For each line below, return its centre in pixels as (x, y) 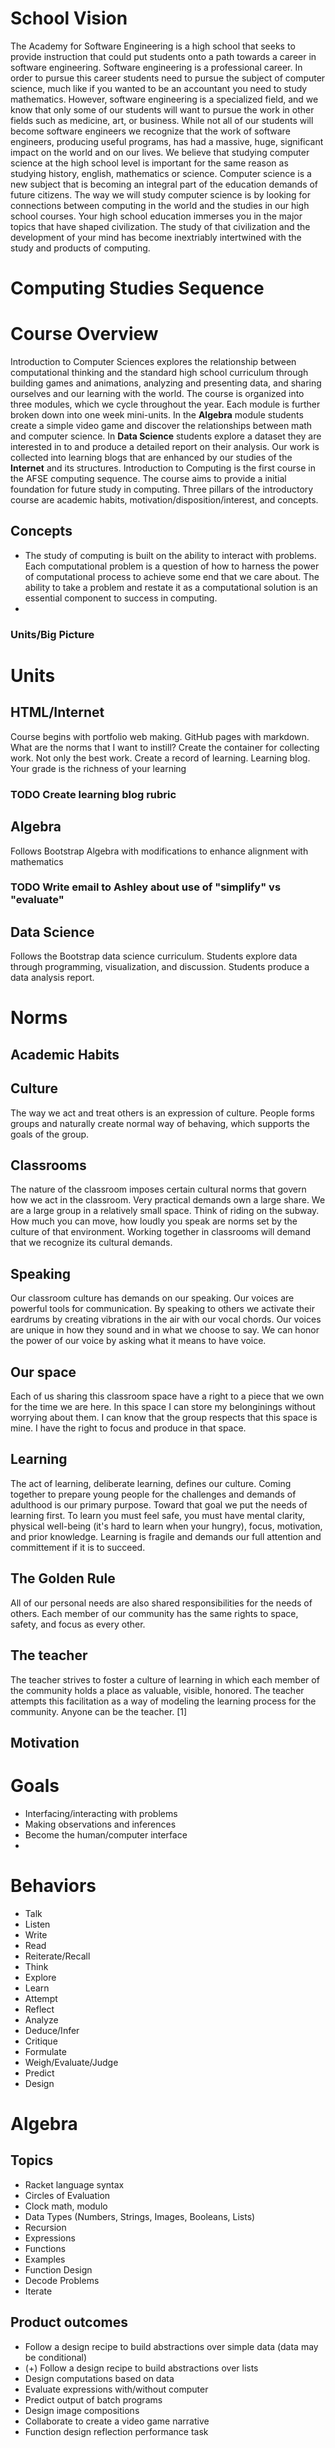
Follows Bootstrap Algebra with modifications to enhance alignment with (159, 851)
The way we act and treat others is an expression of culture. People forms (162, 1113)
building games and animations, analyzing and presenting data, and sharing (166, 383)
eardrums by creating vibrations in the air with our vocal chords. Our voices (166, 1319)
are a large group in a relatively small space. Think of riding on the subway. (165, 1211)
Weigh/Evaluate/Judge (71, 2062)
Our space (43, 1372)
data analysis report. (52, 978)
